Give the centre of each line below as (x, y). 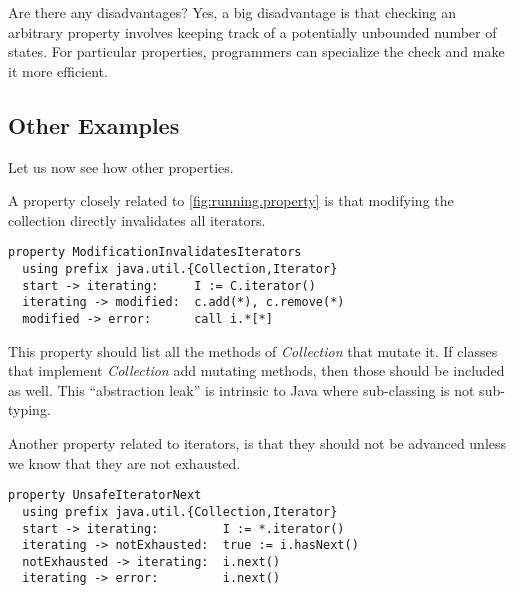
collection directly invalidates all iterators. (137, 219)
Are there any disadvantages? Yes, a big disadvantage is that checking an (232, 12)
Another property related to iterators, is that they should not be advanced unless (257, 443)
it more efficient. (58, 70)
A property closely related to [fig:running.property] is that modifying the (231, 200)
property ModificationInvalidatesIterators (155, 252)
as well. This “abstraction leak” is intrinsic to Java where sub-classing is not (241, 389)
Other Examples (94, 124)
